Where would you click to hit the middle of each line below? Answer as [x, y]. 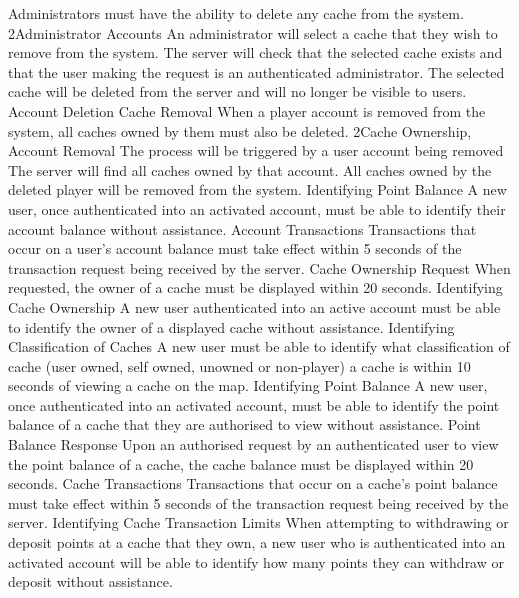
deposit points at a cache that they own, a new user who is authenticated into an [257, 542]
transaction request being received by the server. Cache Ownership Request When [259, 267]
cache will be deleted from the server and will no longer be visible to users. [237, 91]
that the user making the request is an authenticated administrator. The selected [256, 71]
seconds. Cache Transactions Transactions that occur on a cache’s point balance [253, 483]
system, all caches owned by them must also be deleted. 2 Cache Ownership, [240, 130]
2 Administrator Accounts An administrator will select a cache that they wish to [253, 32]
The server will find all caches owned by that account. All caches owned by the [250, 169]
